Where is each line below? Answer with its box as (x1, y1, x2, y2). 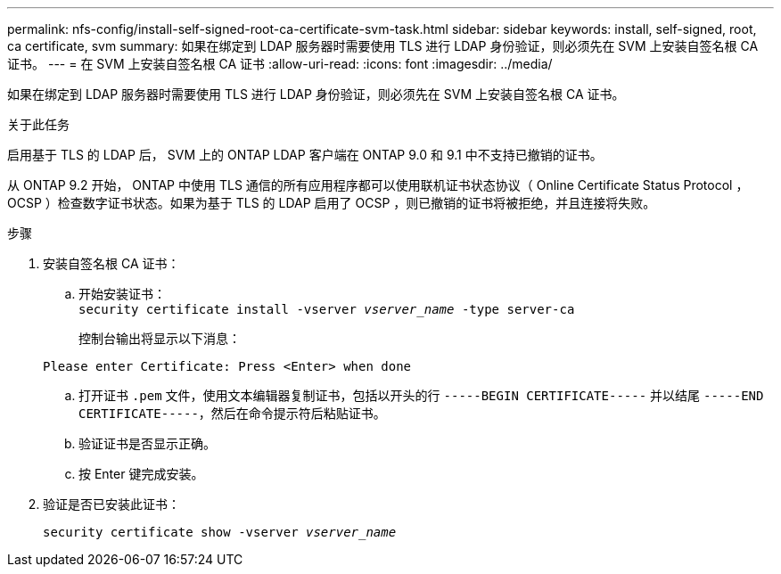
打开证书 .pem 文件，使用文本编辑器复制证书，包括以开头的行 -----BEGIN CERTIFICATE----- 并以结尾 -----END (78, 388, 764, 403)
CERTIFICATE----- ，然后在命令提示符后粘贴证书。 (78, 406, 386, 421)
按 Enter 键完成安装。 (78, 466, 204, 481)
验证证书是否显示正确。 (78, 436, 216, 451)
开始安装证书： (78, 286, 166, 301)
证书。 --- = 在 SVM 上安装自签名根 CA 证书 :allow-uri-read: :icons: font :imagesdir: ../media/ (7, 56, 553, 71)
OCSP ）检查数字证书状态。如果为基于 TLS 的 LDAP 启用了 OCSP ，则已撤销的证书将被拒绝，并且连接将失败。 (7, 195, 656, 210)
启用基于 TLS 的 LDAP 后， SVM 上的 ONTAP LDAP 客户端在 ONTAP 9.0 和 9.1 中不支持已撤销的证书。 (7, 147, 603, 162)
